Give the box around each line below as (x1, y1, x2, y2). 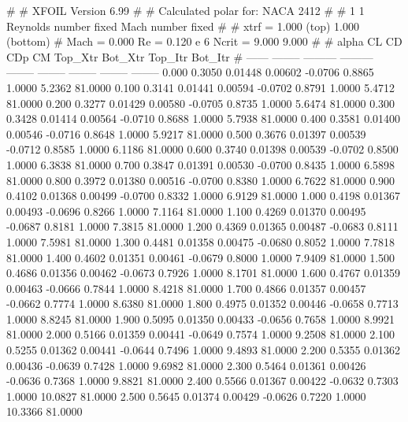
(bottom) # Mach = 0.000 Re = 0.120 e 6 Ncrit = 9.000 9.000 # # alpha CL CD (6, 33, 402, 50)
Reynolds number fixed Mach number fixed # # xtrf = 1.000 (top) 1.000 (6, 17, 360, 34)
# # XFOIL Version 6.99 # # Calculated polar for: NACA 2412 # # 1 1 (6, 2, 365, 18)
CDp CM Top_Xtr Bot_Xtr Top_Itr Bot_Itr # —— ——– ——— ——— (6, 48, 373, 65)
